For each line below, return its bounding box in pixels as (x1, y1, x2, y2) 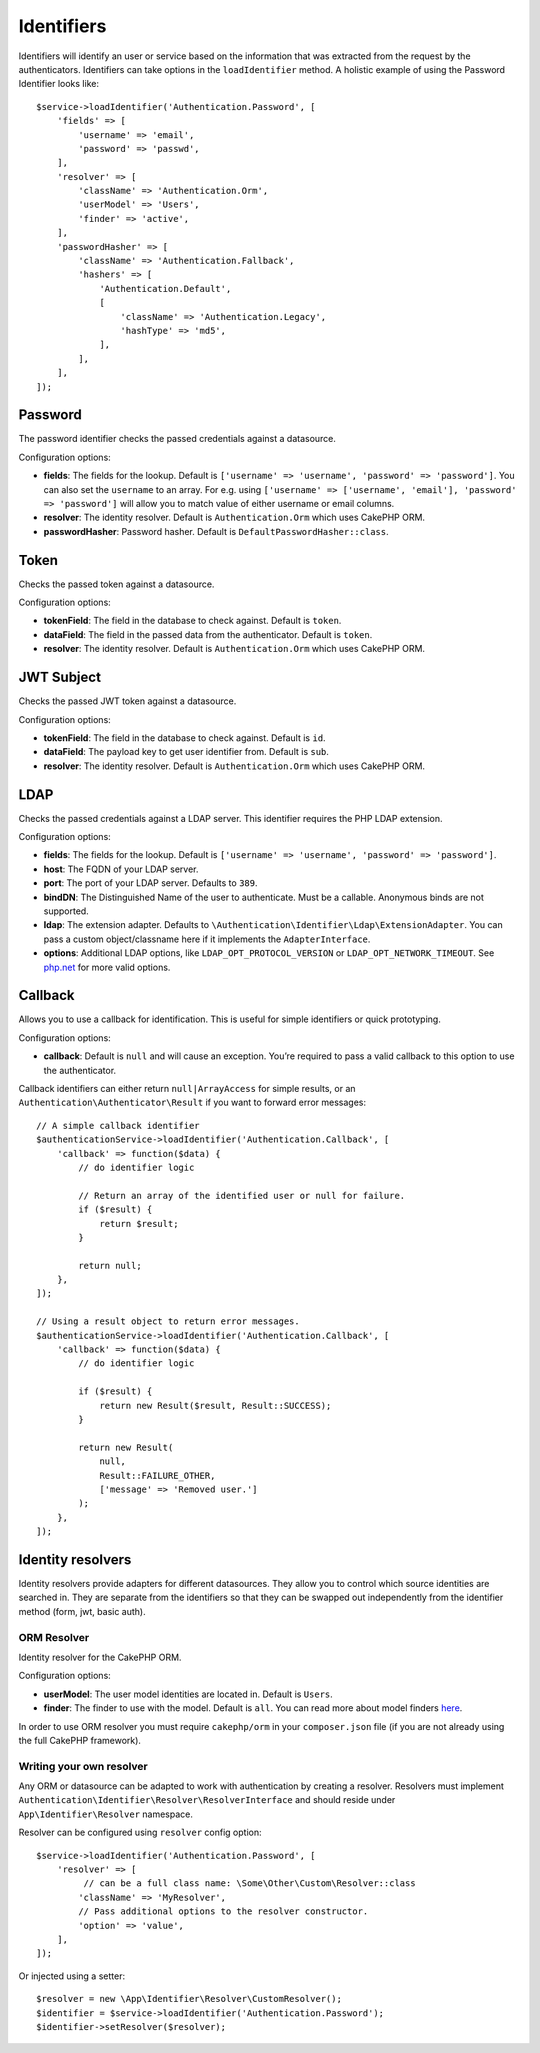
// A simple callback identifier (36, 1120, 200, 1131)
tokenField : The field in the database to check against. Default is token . (43, 615, 342, 627)
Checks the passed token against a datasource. (18, 578, 215, 590)
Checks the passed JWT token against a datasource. (18, 695, 237, 707)
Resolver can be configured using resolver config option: (18, 1826, 262, 1839)
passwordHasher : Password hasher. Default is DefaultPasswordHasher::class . (43, 525, 389, 537)
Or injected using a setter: (18, 1970, 125, 1982)
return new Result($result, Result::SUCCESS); (99, 1400, 332, 1411)
